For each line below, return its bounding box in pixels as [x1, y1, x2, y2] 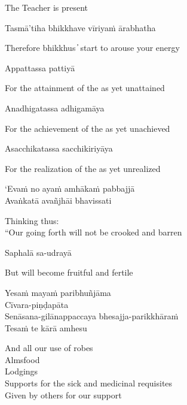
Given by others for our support [5, 388, 122, 401]
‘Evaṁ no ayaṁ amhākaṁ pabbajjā [5, 182, 135, 195]
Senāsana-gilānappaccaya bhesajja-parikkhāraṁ [5, 310, 179, 322]
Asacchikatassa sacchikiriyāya [5, 142, 113, 155]
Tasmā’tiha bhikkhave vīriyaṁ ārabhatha [5, 21, 156, 34]
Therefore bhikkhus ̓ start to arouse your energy [5, 41, 180, 54]
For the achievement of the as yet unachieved [5, 122, 170, 134]
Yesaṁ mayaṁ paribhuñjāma [5, 286, 111, 298]
